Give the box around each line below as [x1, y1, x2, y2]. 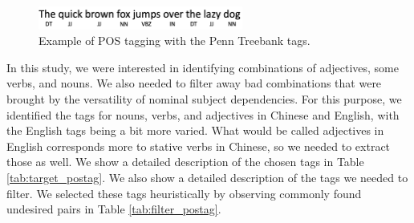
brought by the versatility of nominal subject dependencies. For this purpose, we [6, 90, 402, 107]
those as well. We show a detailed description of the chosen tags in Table [6, 153, 364, 170]
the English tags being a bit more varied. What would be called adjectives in [6, 122, 384, 139]
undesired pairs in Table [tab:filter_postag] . [6, 201, 221, 217]
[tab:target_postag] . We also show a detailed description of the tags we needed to [6, 168, 408, 185]
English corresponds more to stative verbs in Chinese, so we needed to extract [6, 137, 391, 154]
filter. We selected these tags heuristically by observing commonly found [6, 184, 362, 201]
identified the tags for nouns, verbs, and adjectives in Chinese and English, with [6, 106, 400, 123]
